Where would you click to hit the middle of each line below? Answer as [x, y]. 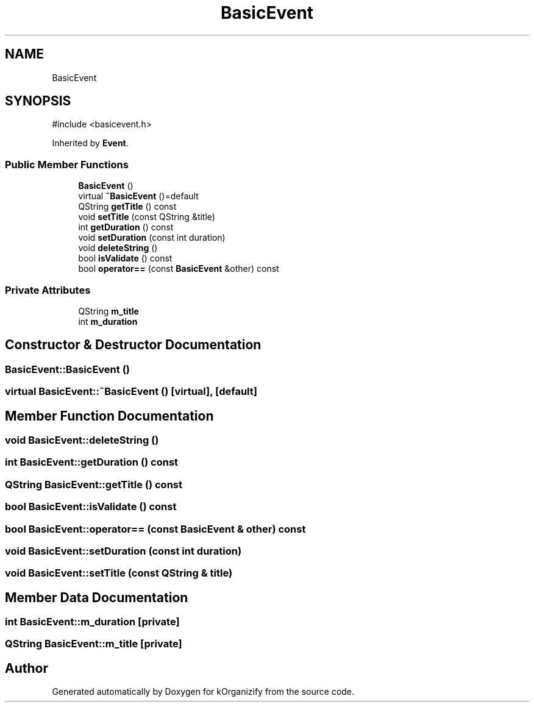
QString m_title [109, 311]
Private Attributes [48, 290]
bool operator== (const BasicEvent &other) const [179, 269]
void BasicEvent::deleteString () [82, 440]
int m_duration [108, 321]
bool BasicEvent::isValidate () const [91, 507]
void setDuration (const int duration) [152, 238]
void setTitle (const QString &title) [147, 217]
